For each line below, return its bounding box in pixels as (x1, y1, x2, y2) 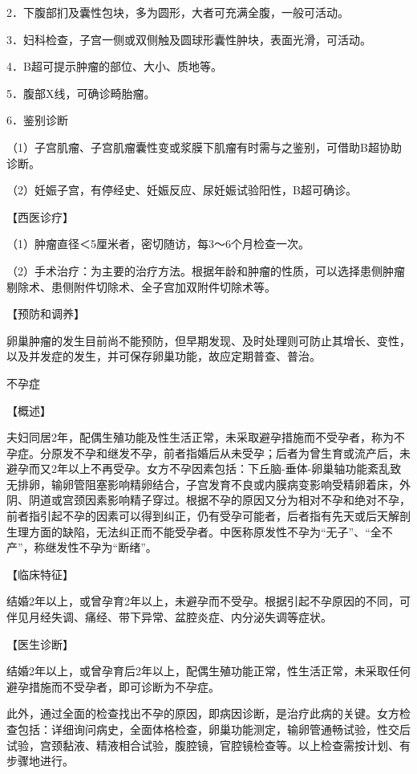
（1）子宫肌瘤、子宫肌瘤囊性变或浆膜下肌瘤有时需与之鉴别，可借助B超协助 (6, 138, 402, 155)
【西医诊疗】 (6, 208, 74, 225)
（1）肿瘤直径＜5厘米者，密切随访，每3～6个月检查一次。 (6, 235, 310, 252)
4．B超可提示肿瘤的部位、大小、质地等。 (6, 58, 222, 75)
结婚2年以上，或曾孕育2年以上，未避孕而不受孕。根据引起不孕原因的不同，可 (6, 593, 411, 609)
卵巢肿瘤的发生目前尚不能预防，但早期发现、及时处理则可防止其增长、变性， (6, 332, 411, 348)
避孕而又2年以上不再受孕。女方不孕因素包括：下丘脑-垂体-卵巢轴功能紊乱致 (6, 460, 402, 477)
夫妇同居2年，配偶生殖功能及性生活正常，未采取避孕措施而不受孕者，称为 (6, 429, 394, 446)
